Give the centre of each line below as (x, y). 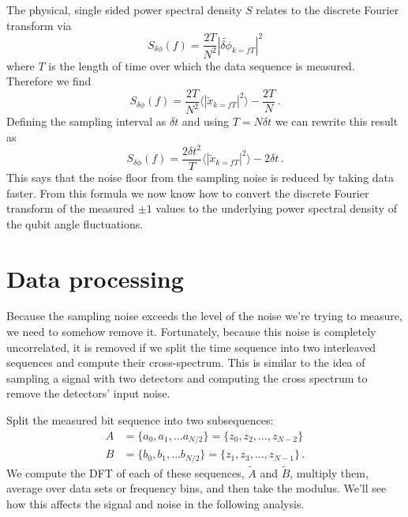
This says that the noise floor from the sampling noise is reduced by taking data (200, 177)
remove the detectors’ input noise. (88, 393)
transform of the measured (71, 208)
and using (206, 121)
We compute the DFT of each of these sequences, (125, 472)
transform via (39, 25)
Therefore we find (49, 81)
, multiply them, (329, 472)
